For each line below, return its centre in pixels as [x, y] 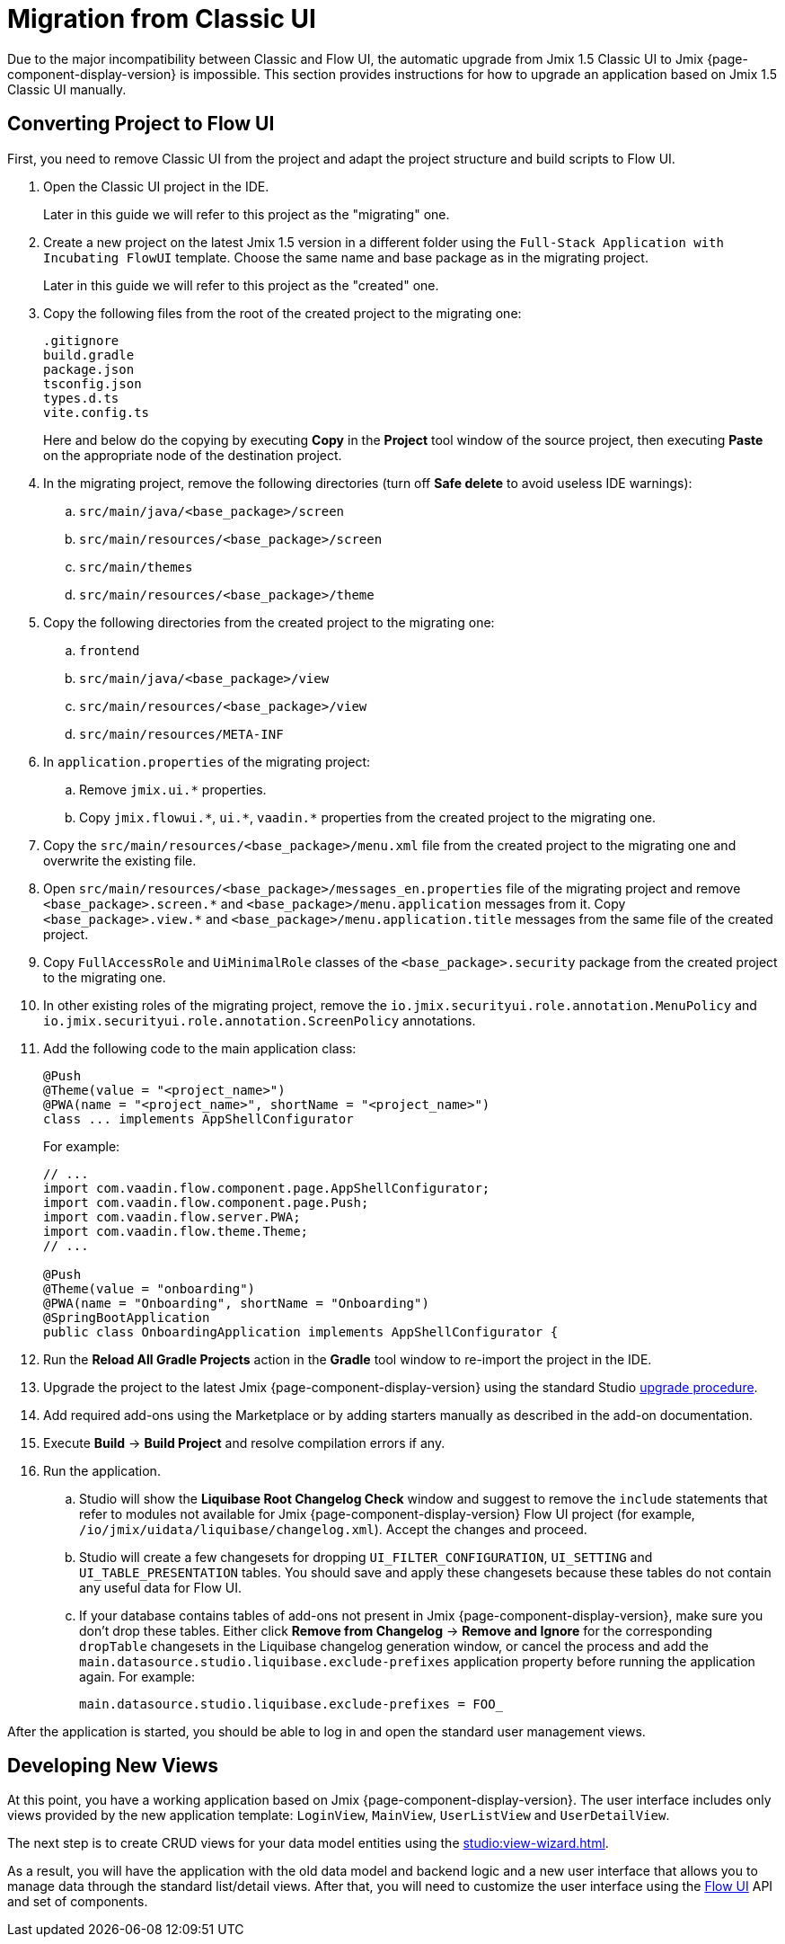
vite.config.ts [97, 412]
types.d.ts [81, 398]
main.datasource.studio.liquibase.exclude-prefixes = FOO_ [291, 1704]
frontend [110, 650]
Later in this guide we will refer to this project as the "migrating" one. [247, 214]
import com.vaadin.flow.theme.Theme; [176, 1231]
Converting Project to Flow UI [141, 124]
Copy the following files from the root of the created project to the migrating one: [282, 313]
